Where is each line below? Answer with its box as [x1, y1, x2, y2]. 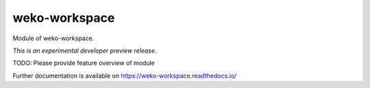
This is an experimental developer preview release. [12, 46, 157, 55]
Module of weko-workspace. [12, 34, 95, 42]
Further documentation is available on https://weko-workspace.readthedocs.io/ [12, 72, 237, 80]
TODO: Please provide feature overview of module [12, 59, 156, 68]
